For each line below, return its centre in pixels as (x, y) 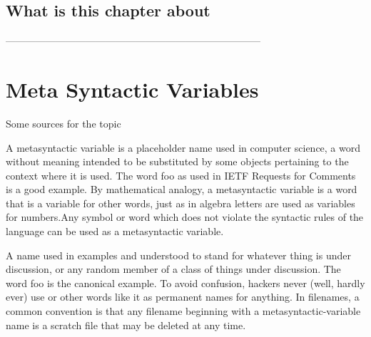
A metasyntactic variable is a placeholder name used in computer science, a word (183, 147)
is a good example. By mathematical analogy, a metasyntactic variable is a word (182, 189)
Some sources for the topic (63, 123)
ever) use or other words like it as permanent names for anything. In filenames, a (183, 297)
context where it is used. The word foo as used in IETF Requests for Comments (181, 175)
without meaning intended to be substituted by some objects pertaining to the (177, 161)
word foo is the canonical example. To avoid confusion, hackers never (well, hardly (185, 282)
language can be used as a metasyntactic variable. (115, 231)
